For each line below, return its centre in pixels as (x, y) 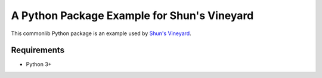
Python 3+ (39, 64)
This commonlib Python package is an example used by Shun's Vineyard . (101, 33)
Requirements (38, 50)
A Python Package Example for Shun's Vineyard (132, 15)
